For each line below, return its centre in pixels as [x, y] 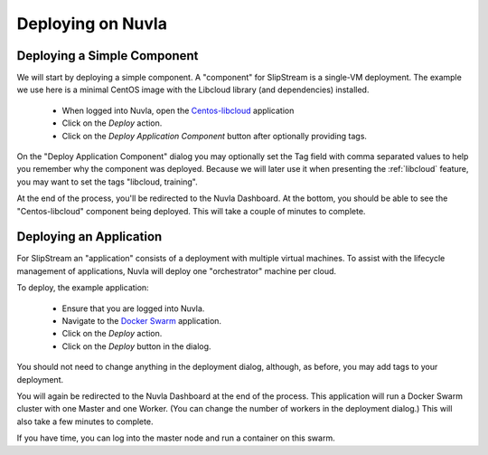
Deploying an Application [89, 237]
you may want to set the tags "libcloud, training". [107, 182]
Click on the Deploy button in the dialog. [136, 346]
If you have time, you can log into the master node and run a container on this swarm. [176, 438]
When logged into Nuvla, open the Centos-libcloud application [178, 110]
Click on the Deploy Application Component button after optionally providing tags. [215, 136]
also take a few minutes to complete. [85, 422]
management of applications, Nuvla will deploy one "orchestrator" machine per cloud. [177, 270]
